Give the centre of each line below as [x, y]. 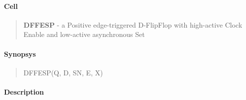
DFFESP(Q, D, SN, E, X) [63, 72]
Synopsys [20, 53]
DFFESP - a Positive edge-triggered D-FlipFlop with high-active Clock [133, 24]
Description [24, 91]
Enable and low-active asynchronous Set [84, 34]
